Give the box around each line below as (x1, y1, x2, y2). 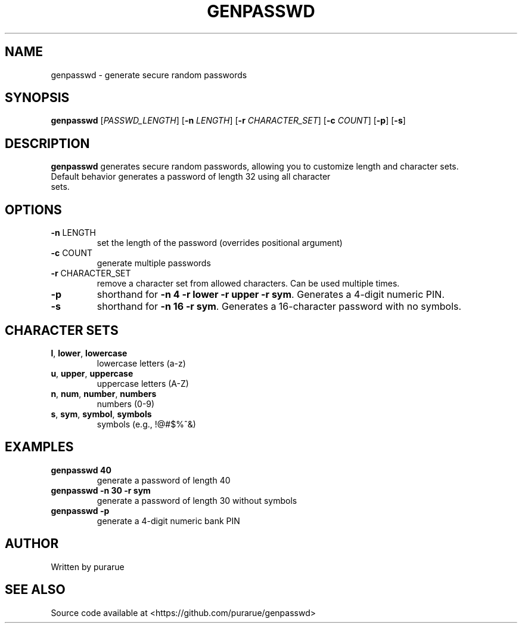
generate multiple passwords (97, 258, 211, 269)
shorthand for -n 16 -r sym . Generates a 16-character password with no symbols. (97, 300, 462, 313)
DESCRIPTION (5, 136, 90, 151)
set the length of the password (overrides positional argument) (97, 238, 343, 248)
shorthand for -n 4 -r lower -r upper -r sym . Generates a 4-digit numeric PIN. (97, 288, 445, 301)
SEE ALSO (5, 582, 66, 598)
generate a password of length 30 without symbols (97, 495, 297, 506)
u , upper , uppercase (51, 368, 133, 378)
